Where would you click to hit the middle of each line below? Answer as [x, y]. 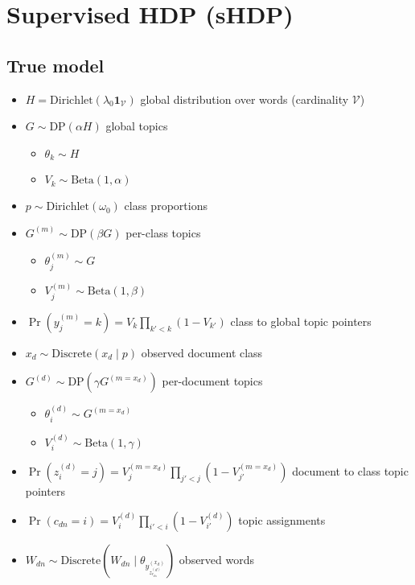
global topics [137, 126]
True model [55, 65]
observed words [217, 559]
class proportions [166, 206]
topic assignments [282, 519]
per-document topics [212, 381]
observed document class [202, 352]
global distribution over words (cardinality [244, 99]
